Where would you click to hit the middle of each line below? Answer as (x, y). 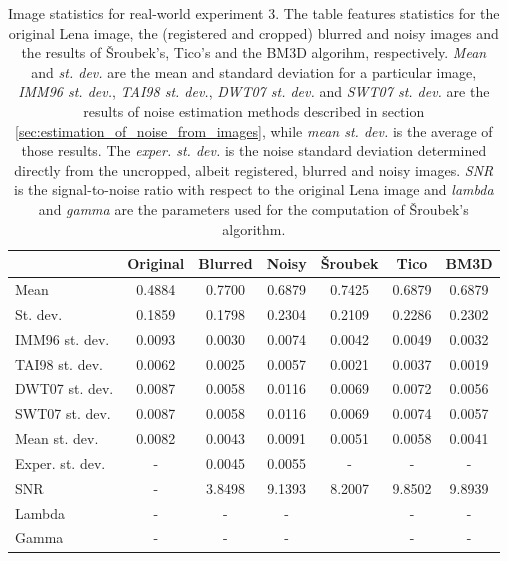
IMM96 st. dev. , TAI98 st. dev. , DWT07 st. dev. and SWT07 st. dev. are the (254, 91)
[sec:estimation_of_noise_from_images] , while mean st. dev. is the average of (254, 130)
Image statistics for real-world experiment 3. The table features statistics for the (254, 13)
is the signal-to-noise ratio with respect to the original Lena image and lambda (254, 189)
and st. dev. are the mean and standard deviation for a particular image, (254, 71)
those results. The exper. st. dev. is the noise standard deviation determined (254, 150)
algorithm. (254, 228)
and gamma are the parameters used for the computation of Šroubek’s (253, 208)
